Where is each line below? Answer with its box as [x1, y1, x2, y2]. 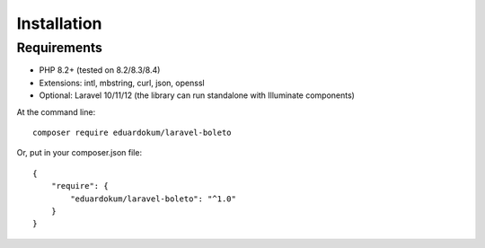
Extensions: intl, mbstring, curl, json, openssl [39, 77, 206, 88]
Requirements [16, 40, 103, 56]
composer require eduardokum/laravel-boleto [32, 127, 233, 137]
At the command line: [16, 106, 96, 117]
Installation [16, 13, 102, 33]
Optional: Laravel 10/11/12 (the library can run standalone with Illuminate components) [39, 90, 355, 101]
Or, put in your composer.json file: [16, 147, 143, 158]
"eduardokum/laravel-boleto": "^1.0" [70, 193, 237, 204]
